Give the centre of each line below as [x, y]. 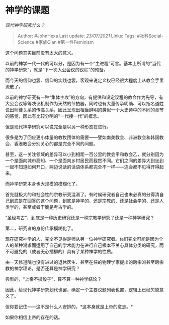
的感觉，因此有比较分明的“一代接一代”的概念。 [54, 116]
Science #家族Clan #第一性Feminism [56, 42]
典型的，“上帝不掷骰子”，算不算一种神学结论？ [54, 279]
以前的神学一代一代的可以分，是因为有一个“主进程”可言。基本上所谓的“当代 [83, 63]
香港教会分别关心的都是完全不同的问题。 [56, 143]
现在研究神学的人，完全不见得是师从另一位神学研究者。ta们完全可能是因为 [82, 239]
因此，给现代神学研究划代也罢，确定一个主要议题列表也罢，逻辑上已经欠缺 [82, 289]
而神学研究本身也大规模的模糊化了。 [43, 184]
